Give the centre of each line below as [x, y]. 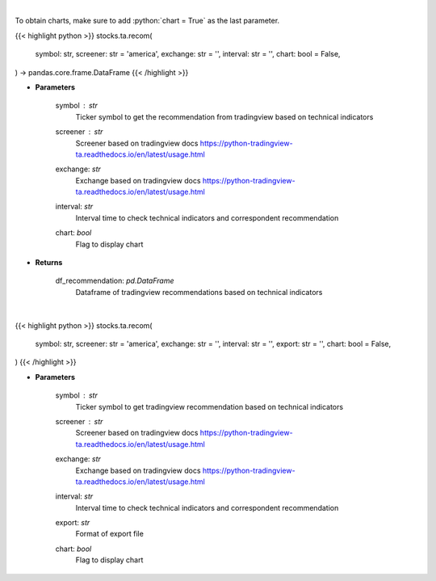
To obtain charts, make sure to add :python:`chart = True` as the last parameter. [147, 21]
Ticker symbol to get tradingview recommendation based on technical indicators [209, 406]
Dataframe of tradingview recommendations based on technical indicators [199, 292]
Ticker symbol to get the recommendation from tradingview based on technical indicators [224, 116]
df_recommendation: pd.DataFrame [115, 281]
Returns [49, 263]
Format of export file [110, 534]
